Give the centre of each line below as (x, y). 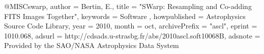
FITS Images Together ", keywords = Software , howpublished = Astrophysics (125, 16)
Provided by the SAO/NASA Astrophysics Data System (92, 45)
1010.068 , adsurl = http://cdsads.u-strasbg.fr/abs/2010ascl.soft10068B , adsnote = (132, 35)
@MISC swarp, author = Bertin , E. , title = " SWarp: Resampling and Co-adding (128, 6)
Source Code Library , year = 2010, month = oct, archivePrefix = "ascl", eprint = (131, 26)
